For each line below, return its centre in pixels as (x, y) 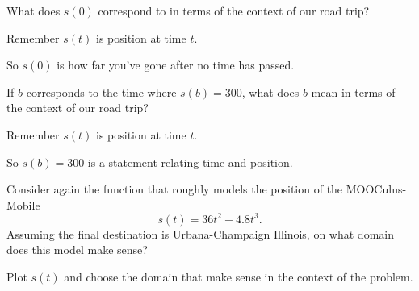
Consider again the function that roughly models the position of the (175, 189)
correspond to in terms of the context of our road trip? (234, 10)
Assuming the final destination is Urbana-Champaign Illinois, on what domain (200, 233)
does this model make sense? (77, 249)
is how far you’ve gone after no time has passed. (176, 65)
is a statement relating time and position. (190, 162)
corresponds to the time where (101, 91)
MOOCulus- (376, 189)
